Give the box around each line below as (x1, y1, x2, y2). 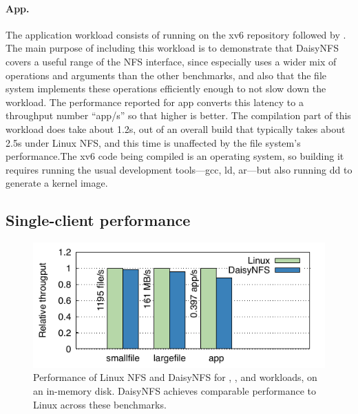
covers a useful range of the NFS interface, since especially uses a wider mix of (6, 54, 337, 68)
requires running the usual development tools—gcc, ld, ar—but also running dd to (6, 162, 352, 176)
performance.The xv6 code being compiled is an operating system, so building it (6, 149, 344, 163)
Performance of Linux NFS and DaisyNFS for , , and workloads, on (33, 370, 317, 384)
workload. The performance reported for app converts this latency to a (6, 94, 304, 109)
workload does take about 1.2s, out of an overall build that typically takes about (6, 121, 346, 136)
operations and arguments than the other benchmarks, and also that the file (6, 68, 326, 82)
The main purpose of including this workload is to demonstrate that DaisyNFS (6, 41, 339, 55)
